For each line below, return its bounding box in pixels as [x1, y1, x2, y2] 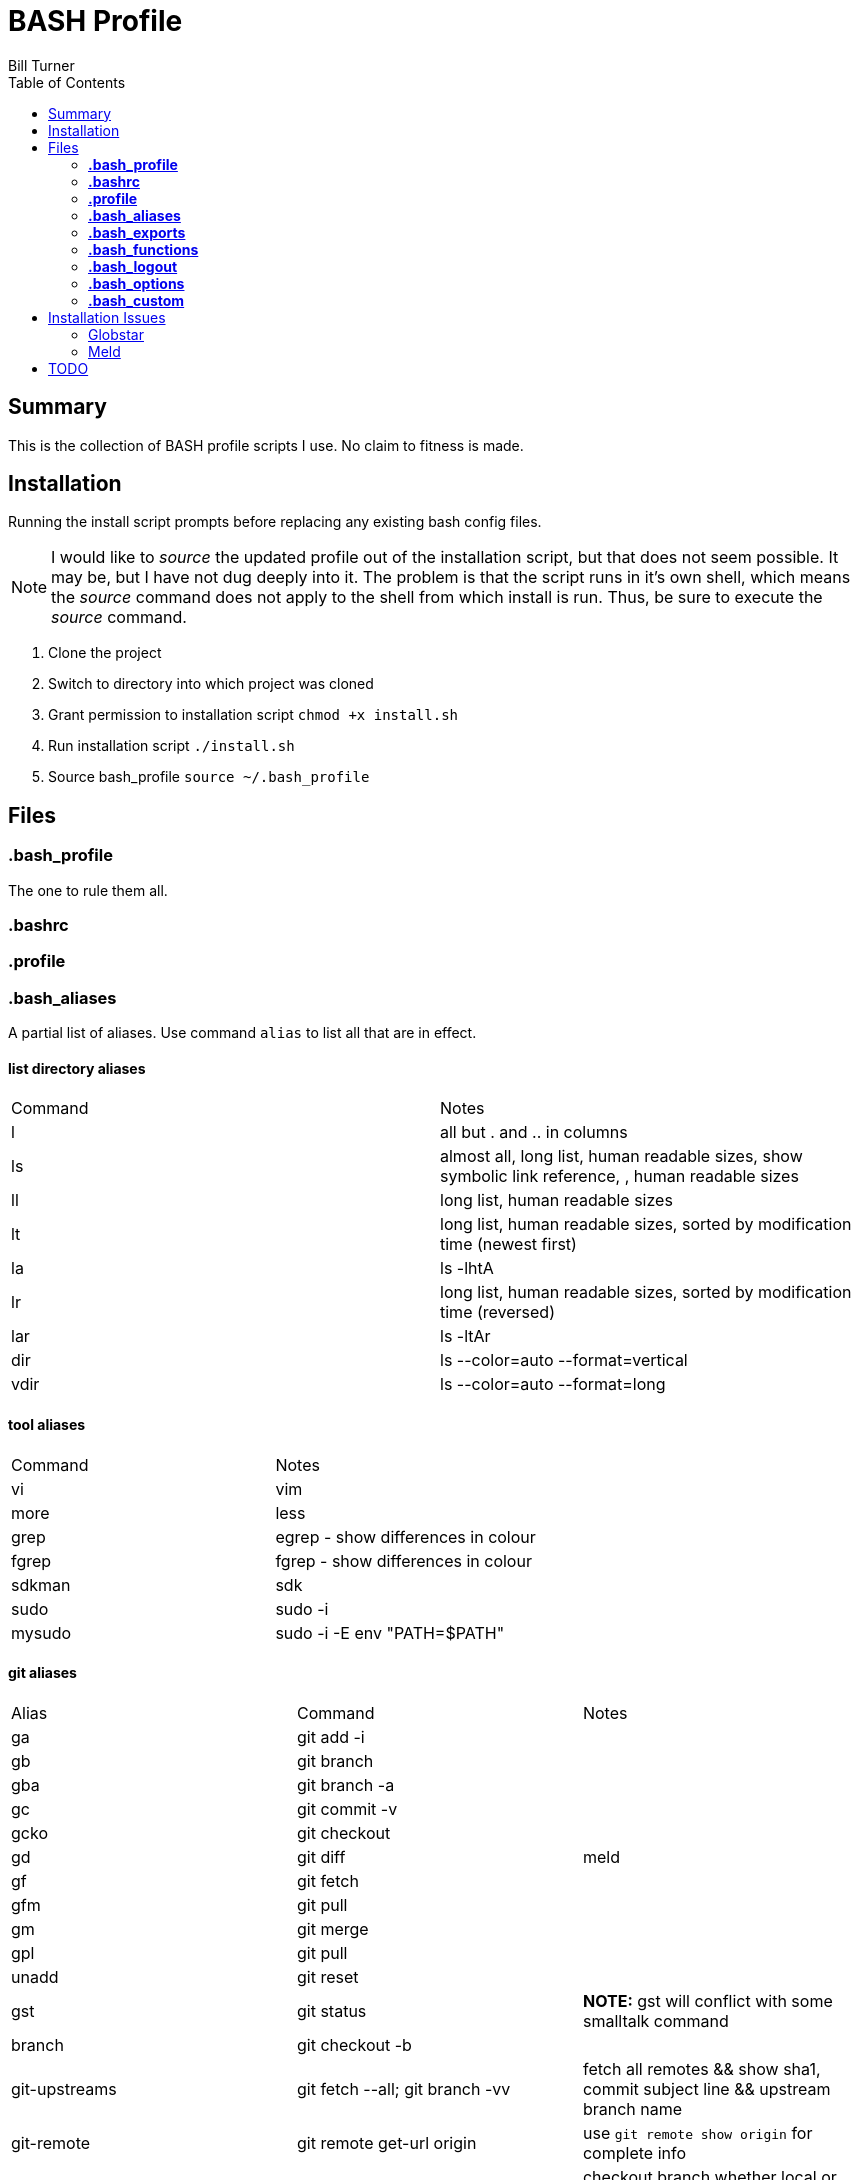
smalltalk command [582, 2010, 729, 2031]
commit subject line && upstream [582, 2078, 831, 2099]
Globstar [88, 325, 144, 343]
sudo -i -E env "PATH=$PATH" [275, 1622, 505, 1643]
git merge [296, 1918, 369, 1939]
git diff [296, 1846, 346, 1867]
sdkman [11, 1574, 71, 1595]
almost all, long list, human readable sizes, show [440, 1146, 803, 1167]
